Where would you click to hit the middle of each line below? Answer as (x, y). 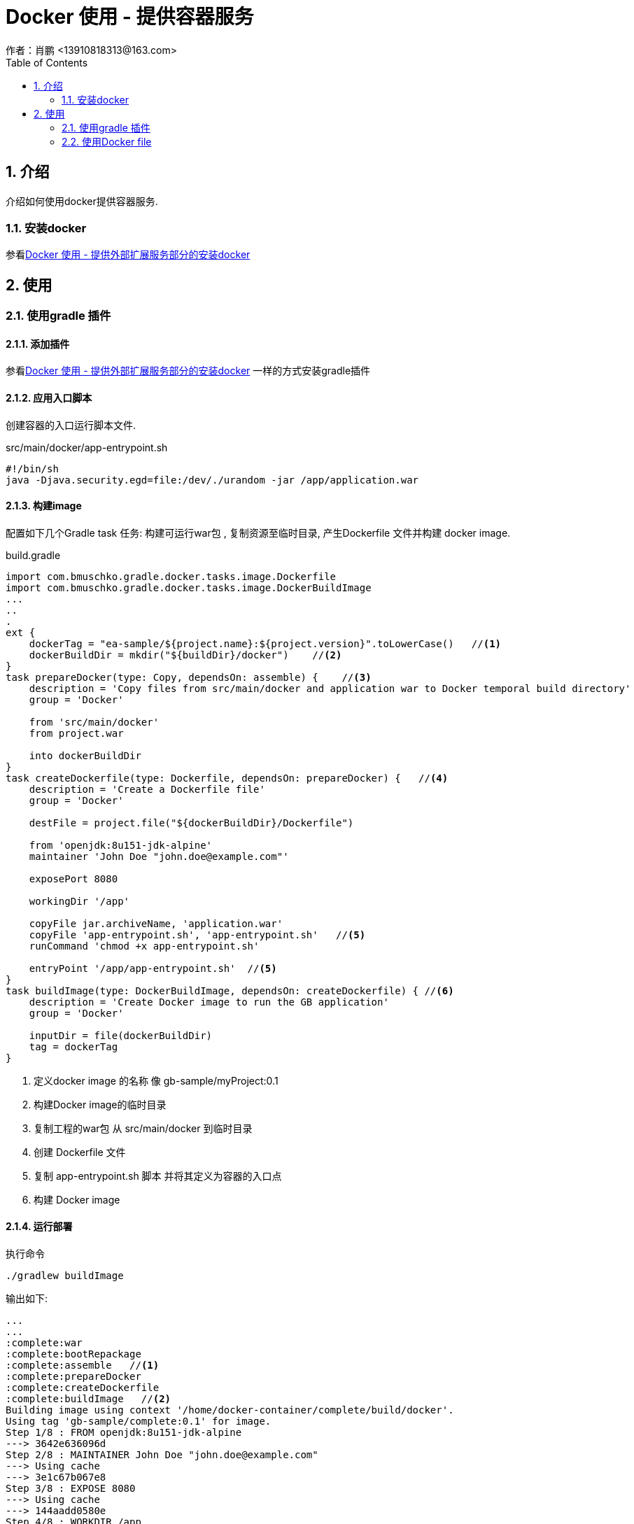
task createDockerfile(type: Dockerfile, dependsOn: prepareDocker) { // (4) (227, 778)
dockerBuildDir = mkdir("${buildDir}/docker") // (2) (185, 655)
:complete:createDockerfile (83, 1388)
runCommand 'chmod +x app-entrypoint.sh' (144, 946)
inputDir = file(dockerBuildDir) (121, 1035)
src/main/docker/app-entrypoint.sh (87, 447)
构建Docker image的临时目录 (100, 1104)
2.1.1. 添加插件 (38, 344)
